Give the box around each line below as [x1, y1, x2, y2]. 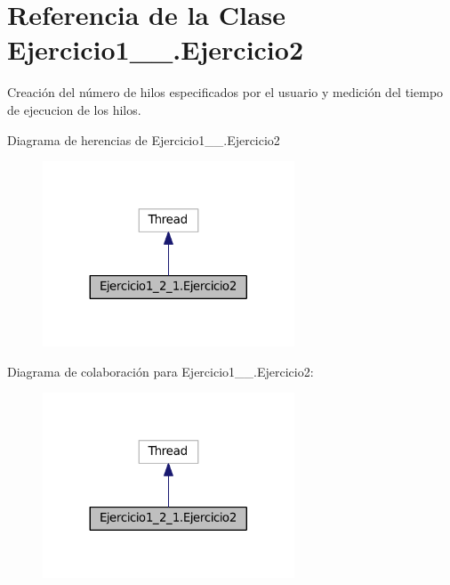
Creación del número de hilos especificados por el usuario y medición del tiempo [7, 83, 444, 102]
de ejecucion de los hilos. [7, 100, 141, 118]
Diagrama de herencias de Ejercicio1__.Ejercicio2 [7, 130, 280, 149]
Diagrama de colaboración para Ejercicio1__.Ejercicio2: [7, 362, 314, 380]
